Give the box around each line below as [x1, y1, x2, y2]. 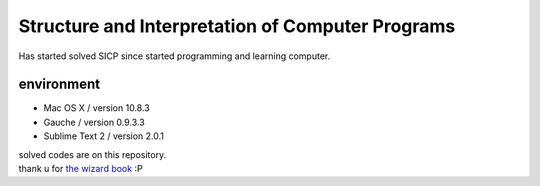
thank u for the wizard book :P [18, 163, 144, 175]
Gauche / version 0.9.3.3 [43, 116, 145, 128]
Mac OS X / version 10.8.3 [43, 102, 150, 114]
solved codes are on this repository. [18, 148, 167, 160]
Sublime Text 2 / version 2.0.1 [43, 130, 165, 142]
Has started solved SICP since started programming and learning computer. [18, 50, 331, 62]
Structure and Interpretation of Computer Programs [18, 15, 456, 37]
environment [18, 76, 100, 93]
